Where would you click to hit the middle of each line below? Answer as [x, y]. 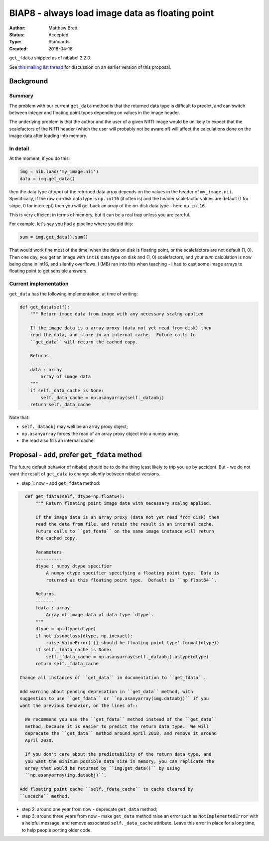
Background [29, 81]
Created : [19, 49]
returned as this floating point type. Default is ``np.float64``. [131, 580]
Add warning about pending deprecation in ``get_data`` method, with [106, 692]
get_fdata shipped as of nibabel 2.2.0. [50, 58]
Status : [17, 34]
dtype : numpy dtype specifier [74, 566]
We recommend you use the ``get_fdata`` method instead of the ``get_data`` [121, 719]
